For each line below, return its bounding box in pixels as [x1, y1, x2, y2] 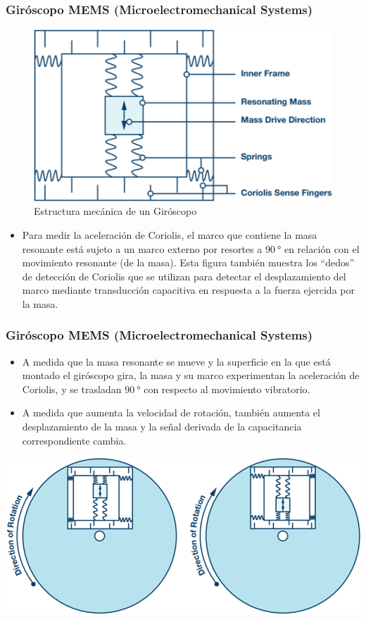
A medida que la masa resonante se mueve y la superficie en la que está [22, 354, 331, 368]
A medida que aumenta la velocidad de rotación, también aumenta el [22, 405, 320, 420]
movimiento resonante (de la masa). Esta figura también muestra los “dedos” [22, 255, 355, 270]
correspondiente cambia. [22, 433, 127, 447]
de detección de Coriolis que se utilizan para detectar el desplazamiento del [22, 268, 346, 283]
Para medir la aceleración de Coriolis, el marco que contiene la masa [22, 227, 317, 242]
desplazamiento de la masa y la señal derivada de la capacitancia [22, 419, 302, 434]
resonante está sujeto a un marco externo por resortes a [22, 241, 263, 256]
